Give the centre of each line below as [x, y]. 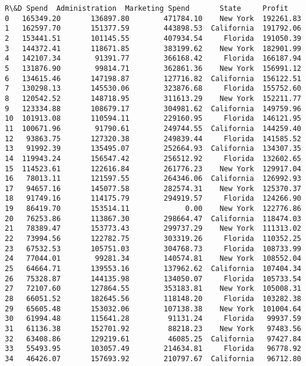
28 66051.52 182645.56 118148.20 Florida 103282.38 [153, 299]
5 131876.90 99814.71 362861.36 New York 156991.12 [153, 68]
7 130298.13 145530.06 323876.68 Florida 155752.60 [153, 89]
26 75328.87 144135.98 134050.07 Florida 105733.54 [153, 279]
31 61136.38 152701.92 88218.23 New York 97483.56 [153, 329]
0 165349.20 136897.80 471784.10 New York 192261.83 [153, 18]
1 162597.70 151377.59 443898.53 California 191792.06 [153, 29]
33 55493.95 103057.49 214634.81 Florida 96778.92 [153, 349]
